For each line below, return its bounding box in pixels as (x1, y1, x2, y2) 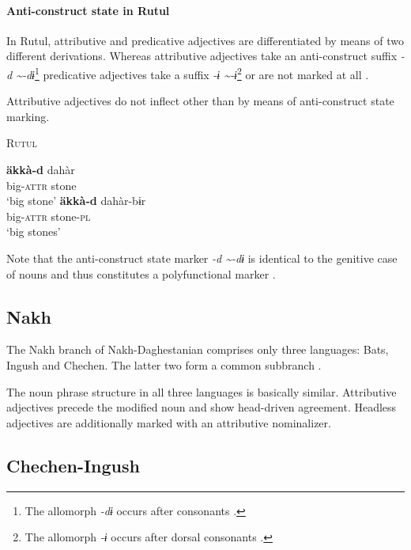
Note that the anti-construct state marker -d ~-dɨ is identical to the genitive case (6, 249, 398, 266)
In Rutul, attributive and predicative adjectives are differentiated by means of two (6, 32, 404, 48)
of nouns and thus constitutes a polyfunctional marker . (6, 265, 276, 282)
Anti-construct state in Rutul (6, 2, 170, 18)
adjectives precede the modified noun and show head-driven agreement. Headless (6, 399, 397, 415)
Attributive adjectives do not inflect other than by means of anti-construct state (6, 93, 394, 109)
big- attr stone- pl (6, 207, 91, 224)
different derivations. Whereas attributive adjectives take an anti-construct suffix (6, 47, 398, 64)
